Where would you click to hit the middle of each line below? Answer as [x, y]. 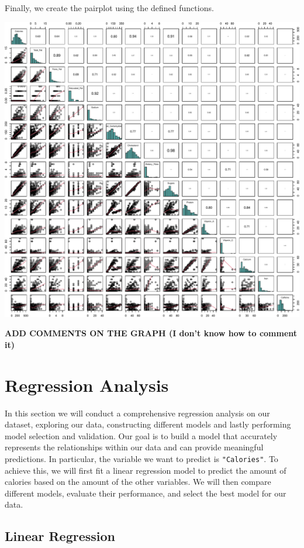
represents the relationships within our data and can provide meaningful [134, 447]
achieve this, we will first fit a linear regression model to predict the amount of [146, 470]
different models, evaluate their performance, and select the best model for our [146, 493]
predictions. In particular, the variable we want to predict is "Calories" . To [141, 458]
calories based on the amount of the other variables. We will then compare [138, 482]
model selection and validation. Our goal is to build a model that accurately [141, 435]
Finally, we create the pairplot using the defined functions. [109, 8]
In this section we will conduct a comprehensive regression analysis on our [137, 413]
